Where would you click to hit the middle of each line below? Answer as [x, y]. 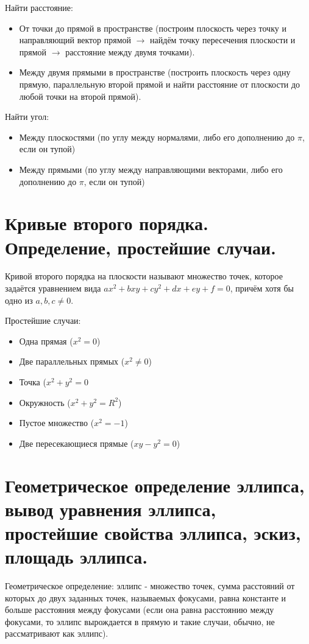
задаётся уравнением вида [53, 288]
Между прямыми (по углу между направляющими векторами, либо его [151, 169]
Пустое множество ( [57, 423]
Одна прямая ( [46, 341]
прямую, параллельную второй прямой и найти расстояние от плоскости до [160, 84]
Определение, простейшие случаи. [140, 247]
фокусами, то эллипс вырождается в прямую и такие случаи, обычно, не [140, 621]
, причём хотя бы [262, 288]
